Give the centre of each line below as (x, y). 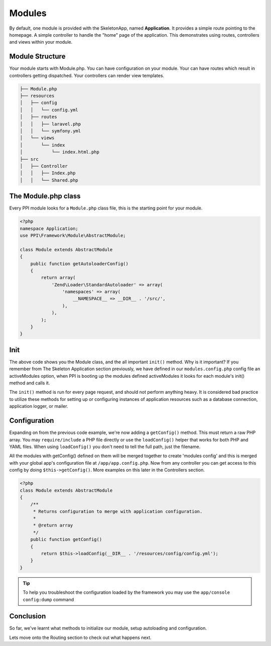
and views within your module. (41, 42)
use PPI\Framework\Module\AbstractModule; (73, 235)
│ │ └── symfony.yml (50, 131)
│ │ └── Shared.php (49, 180)
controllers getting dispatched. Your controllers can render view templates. (87, 75)
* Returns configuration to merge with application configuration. (118, 511)
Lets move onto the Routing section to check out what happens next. (80, 637)
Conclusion (28, 616)
